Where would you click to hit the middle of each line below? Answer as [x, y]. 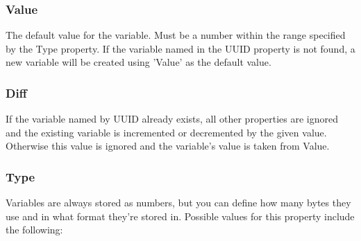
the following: [34, 230]
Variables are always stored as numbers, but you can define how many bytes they [178, 203]
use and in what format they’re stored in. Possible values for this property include [180, 216]
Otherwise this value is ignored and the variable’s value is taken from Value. [168, 146]
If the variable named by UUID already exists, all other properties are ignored [172, 119]
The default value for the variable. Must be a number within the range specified [176, 35]
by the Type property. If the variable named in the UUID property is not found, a [180, 48]
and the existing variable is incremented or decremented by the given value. [166, 132]
